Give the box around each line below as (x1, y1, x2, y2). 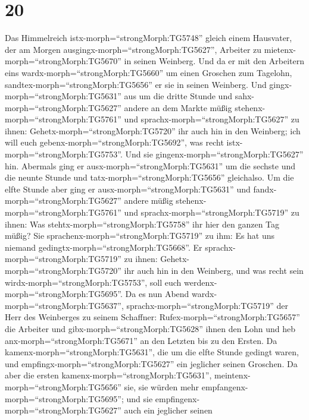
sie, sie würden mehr (124, 380, 199, 393)
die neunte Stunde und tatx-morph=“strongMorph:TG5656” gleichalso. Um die (5, 171, 294, 184)
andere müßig (124, 194, 173, 207)
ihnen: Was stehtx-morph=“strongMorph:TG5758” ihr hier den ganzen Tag (5, 217, 280, 230)
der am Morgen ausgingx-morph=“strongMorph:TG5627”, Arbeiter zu (5, 43, 262, 55)
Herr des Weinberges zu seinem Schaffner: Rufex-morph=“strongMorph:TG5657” (5, 311, 300, 323)
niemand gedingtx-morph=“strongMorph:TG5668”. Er (5, 241, 202, 253)
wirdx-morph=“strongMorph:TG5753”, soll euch (5, 276, 182, 288)
